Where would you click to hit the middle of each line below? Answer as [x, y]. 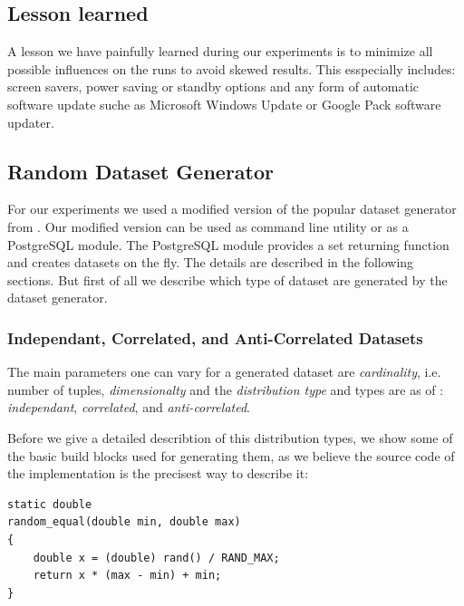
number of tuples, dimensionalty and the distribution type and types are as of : [226, 389]
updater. [31, 122]
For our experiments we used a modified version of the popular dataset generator [232, 209]
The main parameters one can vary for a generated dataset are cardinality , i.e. [224, 372]
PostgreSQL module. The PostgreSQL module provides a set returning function [228, 244]
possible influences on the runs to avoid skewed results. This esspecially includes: [232, 68]
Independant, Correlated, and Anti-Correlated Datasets [215, 337]
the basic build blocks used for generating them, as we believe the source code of [231, 455]
